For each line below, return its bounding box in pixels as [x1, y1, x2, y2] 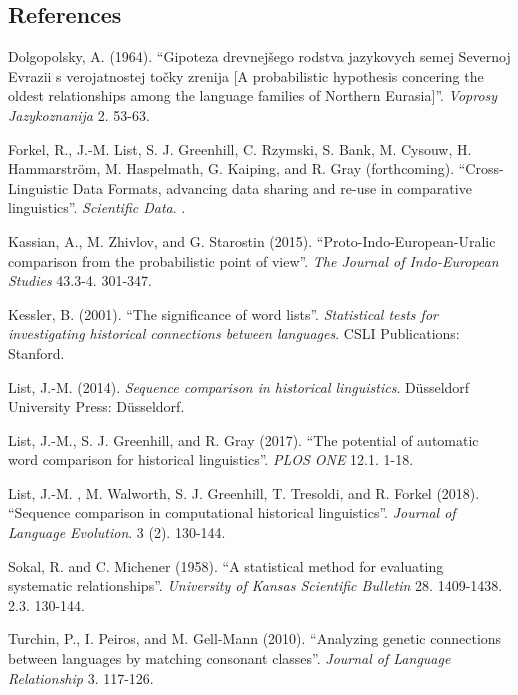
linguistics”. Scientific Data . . [8, 197, 186, 218]
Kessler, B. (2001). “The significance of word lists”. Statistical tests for [8, 303, 438, 324]
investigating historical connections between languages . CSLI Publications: [8, 323, 460, 344]
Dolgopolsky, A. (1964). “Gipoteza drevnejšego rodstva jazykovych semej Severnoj [8, 46, 511, 67]
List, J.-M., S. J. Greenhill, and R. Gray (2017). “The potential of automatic [8, 429, 479, 450]
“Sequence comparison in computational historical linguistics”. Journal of [8, 502, 456, 523]
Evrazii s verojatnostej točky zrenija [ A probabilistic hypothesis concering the [8, 65, 484, 86]
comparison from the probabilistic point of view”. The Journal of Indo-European [8, 250, 499, 271]
